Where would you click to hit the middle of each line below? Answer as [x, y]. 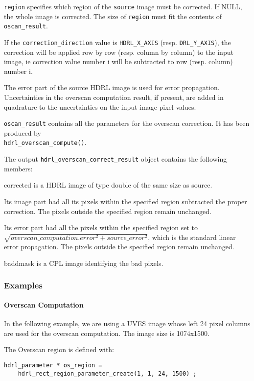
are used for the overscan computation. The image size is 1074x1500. [107, 333]
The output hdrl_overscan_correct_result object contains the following [115, 159]
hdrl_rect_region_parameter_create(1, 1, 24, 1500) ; [107, 373]
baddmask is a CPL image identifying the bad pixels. [84, 263]
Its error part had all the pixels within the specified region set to [101, 227]
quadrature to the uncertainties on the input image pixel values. [100, 107]
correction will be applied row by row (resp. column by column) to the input [119, 52]
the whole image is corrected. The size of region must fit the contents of [113, 16]
